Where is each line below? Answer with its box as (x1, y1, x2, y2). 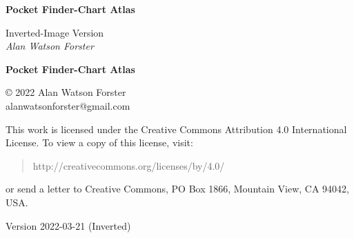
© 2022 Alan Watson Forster (6, 85, 126, 99)
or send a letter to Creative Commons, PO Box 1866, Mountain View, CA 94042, (6, 181, 350, 196)
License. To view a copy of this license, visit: (6, 135, 193, 150)
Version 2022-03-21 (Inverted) (6, 218, 131, 232)
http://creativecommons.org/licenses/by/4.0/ (32, 158, 225, 172)
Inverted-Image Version (6, 25, 104, 39)
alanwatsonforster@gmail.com (6, 98, 130, 112)
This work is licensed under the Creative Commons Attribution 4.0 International (6, 121, 347, 136)
